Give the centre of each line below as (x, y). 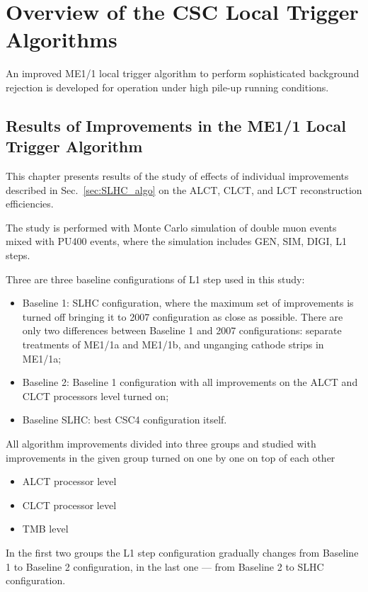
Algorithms (62, 39)
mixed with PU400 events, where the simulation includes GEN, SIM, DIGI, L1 (176, 241)
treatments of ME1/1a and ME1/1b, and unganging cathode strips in (173, 345)
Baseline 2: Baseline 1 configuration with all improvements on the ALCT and (190, 382)
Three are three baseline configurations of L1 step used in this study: (155, 279)
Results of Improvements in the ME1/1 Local (176, 125)
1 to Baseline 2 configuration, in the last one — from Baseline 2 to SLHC (165, 566)
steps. (18, 255)
